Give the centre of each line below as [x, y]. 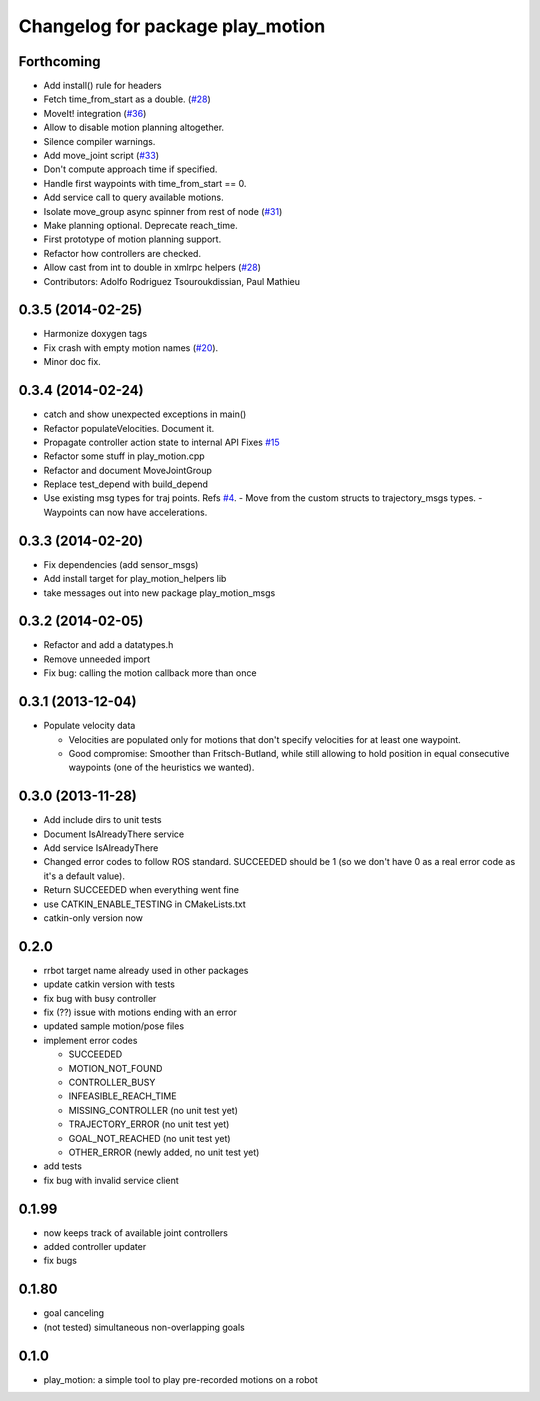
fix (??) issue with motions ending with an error [140, 1012]
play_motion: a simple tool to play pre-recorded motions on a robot [181, 1379]
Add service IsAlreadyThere [101, 848]
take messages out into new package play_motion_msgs [159, 592]
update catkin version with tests [109, 984]
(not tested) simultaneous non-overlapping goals [144, 1327]
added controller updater [95, 1247]
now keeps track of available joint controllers [136, 1232]
